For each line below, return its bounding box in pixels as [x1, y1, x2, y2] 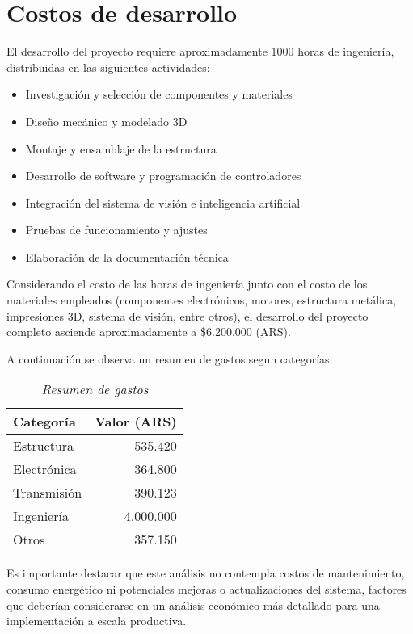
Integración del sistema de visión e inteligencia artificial [25, 194, 301, 211]
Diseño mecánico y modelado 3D [25, 112, 188, 129]
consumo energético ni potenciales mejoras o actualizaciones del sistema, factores [6, 581, 407, 598]
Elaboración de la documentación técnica [25, 248, 229, 265]
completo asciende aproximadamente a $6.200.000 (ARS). [6, 323, 291, 340]
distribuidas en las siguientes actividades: [6, 58, 210, 75]
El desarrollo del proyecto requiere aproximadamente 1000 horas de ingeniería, [6, 43, 394, 60]
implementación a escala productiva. [6, 612, 187, 629]
